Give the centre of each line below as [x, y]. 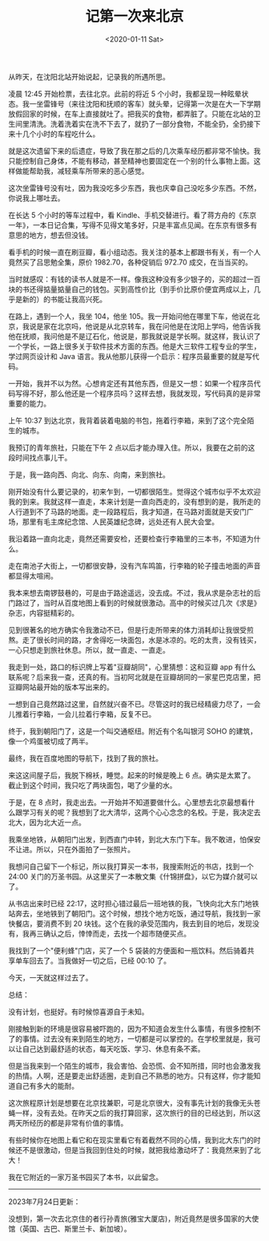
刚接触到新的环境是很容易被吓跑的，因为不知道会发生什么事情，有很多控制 [131, 1029]
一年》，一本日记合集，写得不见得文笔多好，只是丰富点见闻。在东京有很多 [129, 224]
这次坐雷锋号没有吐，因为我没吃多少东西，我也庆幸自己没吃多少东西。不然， [134, 188]
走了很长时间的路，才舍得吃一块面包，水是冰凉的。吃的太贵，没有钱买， [141, 640]
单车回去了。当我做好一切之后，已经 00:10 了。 [93, 960]
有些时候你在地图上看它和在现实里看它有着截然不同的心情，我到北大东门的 [131, 1140]
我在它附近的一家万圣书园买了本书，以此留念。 [85, 1177]
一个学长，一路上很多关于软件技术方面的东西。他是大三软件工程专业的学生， [134, 346]
